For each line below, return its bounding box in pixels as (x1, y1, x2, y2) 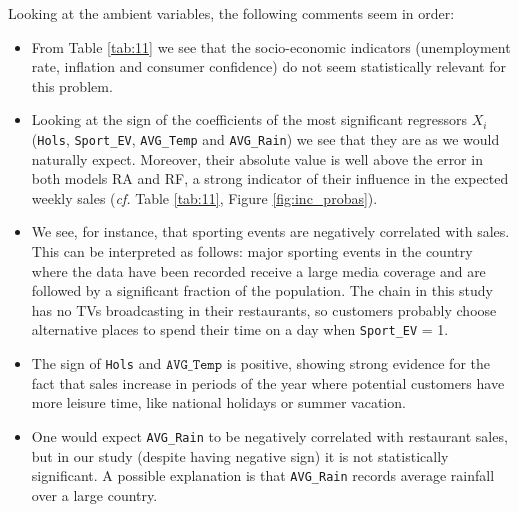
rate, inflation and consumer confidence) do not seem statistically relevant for (31, 56, 506, 77)
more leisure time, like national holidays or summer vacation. (31, 392, 406, 413)
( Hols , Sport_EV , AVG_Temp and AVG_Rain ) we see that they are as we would (31, 128, 500, 149)
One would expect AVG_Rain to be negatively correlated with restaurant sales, (31, 425, 508, 446)
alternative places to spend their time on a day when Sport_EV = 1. (31, 319, 449, 340)
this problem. (31, 75, 113, 96)
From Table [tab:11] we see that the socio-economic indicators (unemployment (31, 36, 511, 57)
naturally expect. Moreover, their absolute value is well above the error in (31, 148, 483, 169)
